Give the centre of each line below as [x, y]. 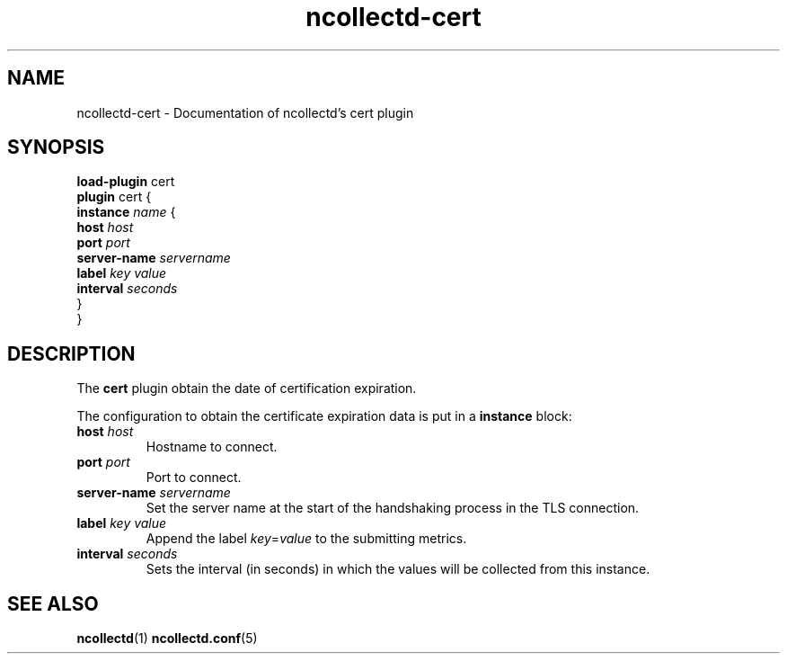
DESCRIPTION [71, 353]
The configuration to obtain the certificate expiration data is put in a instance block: [324, 416]
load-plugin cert [126, 182]
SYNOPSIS [56, 147]
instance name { [126, 212]
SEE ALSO [53, 603]
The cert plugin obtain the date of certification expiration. [247, 389]
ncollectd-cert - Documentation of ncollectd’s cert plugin [245, 112]
